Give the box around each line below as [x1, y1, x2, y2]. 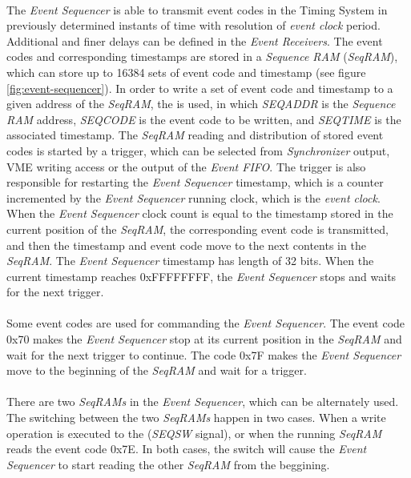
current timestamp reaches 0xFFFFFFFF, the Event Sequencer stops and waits [6, 267, 397, 284]
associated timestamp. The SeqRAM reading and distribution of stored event [6, 127, 384, 143]
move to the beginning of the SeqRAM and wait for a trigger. [6, 362, 307, 379]
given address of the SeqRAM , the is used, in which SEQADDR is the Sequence [6, 95, 396, 112]
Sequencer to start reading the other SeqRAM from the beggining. [6, 456, 330, 472]
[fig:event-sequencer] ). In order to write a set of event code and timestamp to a [6, 79, 393, 96]
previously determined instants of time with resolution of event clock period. [6, 17, 381, 34]
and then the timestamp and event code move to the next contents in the [6, 236, 366, 253]
